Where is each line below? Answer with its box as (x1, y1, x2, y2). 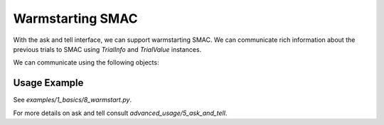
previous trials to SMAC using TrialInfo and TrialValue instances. (13, 45, 202, 53)
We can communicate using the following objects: (13, 58, 159, 67)
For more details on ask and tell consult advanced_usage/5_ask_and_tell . (13, 109, 228, 117)
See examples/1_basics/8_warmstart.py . (13, 96, 132, 104)
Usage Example (13, 77, 84, 89)
